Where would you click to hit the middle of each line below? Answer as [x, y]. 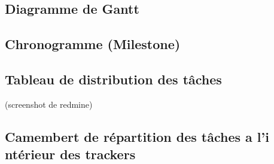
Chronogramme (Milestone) [93, 44]
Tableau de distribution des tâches [113, 79]
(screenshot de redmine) [49, 104]
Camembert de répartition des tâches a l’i [137, 136]
